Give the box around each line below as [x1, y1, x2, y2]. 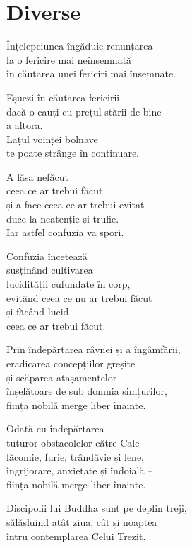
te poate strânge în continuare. [6, 145, 139, 160]
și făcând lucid [6, 304, 69, 319]
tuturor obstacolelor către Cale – [6, 435, 148, 449]
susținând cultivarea [6, 262, 93, 277]
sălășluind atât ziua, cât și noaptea [6, 514, 157, 529]
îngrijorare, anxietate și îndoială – [6, 463, 153, 478]
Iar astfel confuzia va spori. [6, 225, 124, 240]
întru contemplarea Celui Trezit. [6, 528, 146, 543]
